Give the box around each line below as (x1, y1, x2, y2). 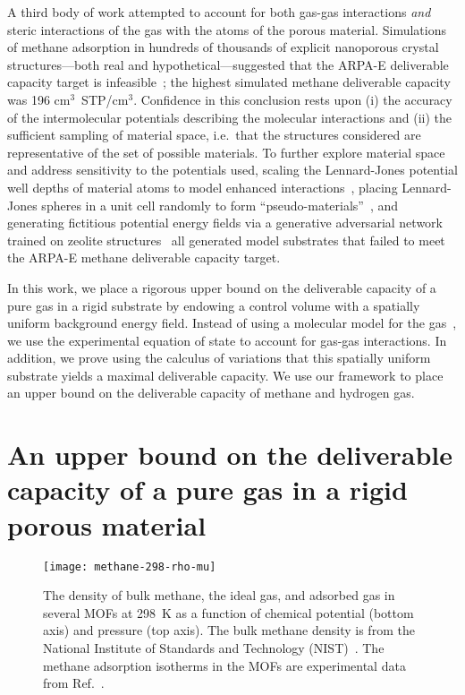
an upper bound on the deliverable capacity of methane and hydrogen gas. (7, 383, 415, 402)
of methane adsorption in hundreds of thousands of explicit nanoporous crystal (7, 38, 439, 56)
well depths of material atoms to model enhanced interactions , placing (7, 177, 398, 196)
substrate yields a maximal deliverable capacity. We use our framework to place (7, 365, 444, 384)
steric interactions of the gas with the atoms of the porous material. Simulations (7, 20, 446, 39)
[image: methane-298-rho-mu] (43, 560, 216, 573)
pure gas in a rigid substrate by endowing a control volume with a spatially (7, 296, 420, 314)
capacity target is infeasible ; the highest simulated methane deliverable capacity (7, 73, 451, 91)
